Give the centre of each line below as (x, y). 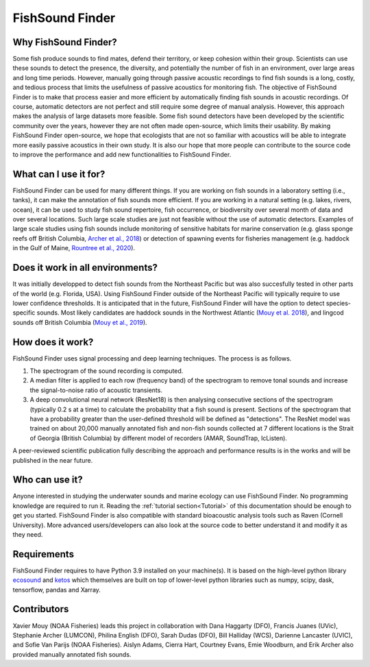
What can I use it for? (59, 174)
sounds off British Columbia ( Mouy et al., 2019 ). (80, 322)
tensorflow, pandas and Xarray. (57, 590)
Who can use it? (48, 480)
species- (338, 303)
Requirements (44, 554)
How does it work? (53, 342)
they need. (28, 534)
